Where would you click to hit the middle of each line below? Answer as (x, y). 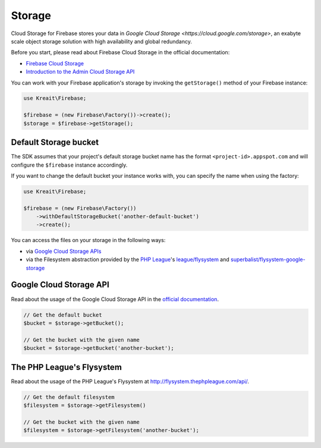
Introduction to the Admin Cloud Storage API (80, 72)
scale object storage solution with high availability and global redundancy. (102, 41)
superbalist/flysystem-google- (268, 259)
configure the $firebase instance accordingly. (69, 165)
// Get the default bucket (63, 315)
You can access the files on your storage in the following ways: (88, 240)
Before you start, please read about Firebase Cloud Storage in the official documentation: (120, 52)
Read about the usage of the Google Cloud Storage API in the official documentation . (115, 299)
